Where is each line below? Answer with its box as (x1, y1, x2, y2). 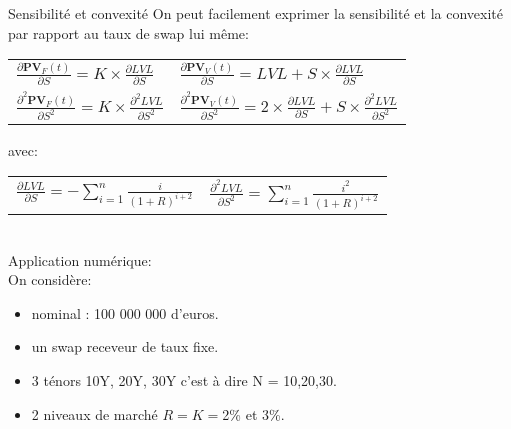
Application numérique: (8, 249, 152, 270)
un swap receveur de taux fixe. (31, 336, 219, 357)
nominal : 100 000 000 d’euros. (31, 302, 219, 323)
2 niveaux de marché (31, 403, 158, 424)
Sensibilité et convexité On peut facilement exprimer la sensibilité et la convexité (8, 3, 503, 23)
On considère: (8, 269, 92, 290)
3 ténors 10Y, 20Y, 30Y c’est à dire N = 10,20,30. (31, 370, 337, 391)
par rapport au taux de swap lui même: (8, 22, 249, 43)
